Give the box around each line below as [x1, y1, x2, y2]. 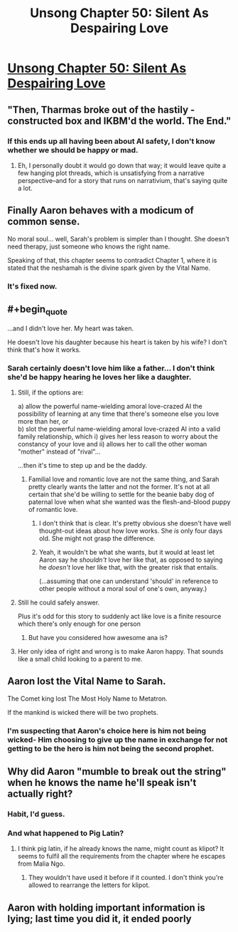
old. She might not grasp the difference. [38, 534, 156, 543]
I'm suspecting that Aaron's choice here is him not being [7, 726, 207, 735]
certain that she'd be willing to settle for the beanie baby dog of [28, 490, 215, 498]
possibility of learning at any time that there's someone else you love [17, 409, 220, 418]
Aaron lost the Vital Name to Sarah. [7, 675, 166, 688]
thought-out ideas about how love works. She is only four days [38, 526, 223, 535]
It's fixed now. [7, 281, 58, 291]
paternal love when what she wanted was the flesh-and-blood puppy [28, 497, 231, 506]
